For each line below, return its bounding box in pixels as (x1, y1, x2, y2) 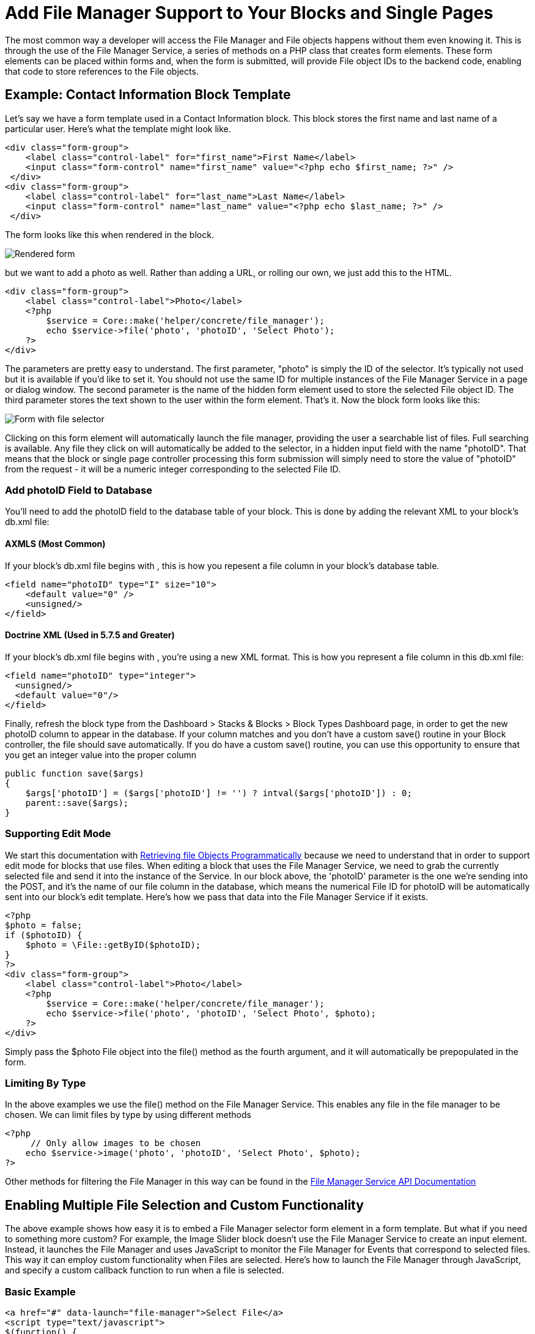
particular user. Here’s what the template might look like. (5, 123, 231, 134)
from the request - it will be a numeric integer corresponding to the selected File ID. (5, 463, 341, 474)
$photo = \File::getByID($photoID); (25, 939, 201, 950)
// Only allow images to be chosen (31, 1138, 201, 1149)
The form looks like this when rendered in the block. (5, 229, 214, 240)
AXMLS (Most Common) (5, 538, 106, 549)
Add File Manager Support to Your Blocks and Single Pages (5, 2, 493, 23)
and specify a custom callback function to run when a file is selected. (5, 1265, 284, 1276)
